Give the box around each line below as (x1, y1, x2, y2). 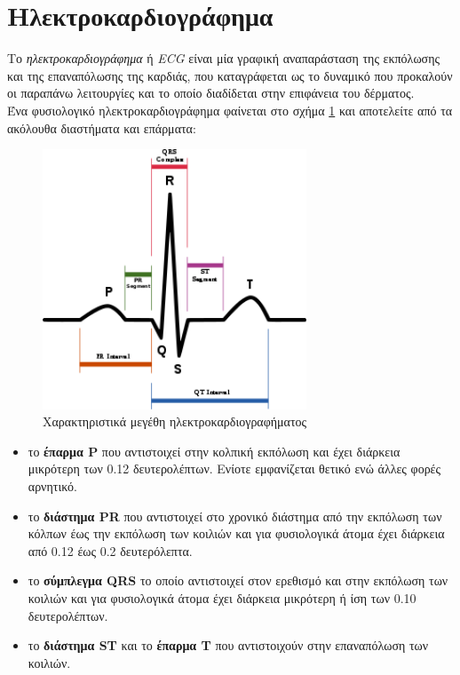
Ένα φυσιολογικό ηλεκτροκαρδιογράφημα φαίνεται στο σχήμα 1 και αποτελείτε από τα (7, 100, 453, 119)
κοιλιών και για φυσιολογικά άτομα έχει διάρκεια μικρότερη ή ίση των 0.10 (28, 588, 416, 607)
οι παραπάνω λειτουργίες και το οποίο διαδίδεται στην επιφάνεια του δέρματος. (7, 83, 415, 102)
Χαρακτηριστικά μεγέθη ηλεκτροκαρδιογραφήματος (43, 412, 307, 431)
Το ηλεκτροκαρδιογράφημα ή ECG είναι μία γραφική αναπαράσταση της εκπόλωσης (7, 49, 440, 67)
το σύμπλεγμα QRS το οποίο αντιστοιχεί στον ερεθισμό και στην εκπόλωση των (28, 571, 448, 590)
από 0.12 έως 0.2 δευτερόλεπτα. (28, 541, 193, 560)
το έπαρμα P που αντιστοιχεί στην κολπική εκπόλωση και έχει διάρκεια (28, 441, 401, 460)
